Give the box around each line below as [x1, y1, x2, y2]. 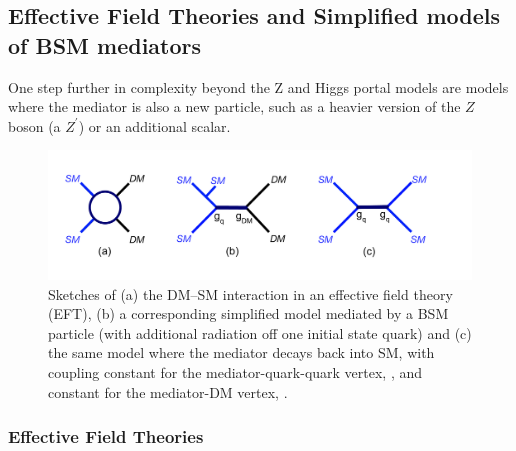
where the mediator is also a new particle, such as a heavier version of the [8, 96, 461, 117]
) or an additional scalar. [78, 115, 231, 136]
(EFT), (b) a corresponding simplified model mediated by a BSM [48, 303, 449, 324]
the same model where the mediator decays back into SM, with [48, 342, 435, 363]
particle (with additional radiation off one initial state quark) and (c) [48, 322, 472, 343]
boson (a [8, 115, 61, 136]
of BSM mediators [8, 29, 202, 60]
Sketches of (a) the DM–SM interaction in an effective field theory [48, 283, 453, 304]
